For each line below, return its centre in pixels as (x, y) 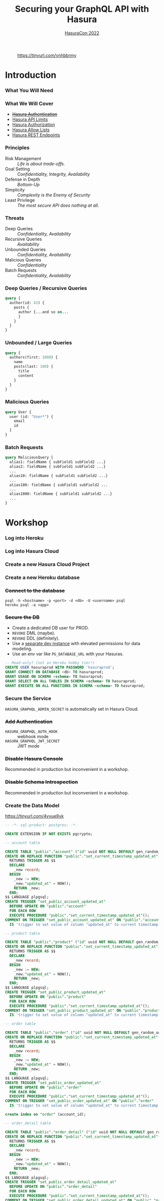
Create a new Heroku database (42, 577)
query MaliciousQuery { (29, 457)
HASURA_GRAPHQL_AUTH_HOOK (31, 732)
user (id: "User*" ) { (31, 417)
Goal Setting (18, 169)
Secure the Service (28, 698)
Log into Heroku (24, 538)
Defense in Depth (23, 179)
